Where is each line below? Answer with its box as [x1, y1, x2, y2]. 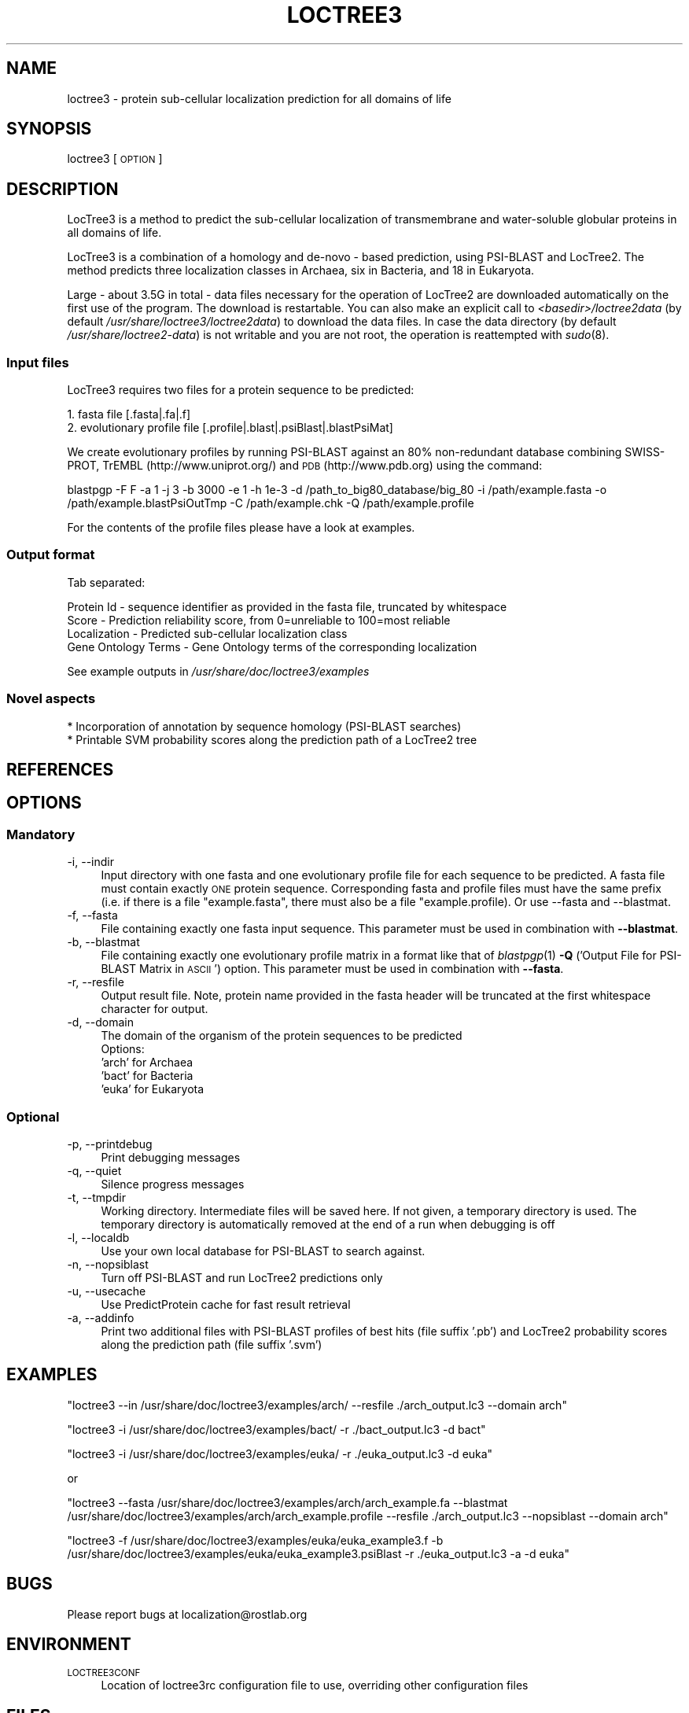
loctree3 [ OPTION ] [67, 152, 163, 166]
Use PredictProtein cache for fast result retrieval [101, 1297, 351, 1311]
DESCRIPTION [6, 179, 119, 199]
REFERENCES [6, 759, 114, 779]
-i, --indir [67, 855, 114, 869]
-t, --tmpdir [67, 1190, 126, 1204]
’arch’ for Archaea [101, 1055, 193, 1070]
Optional [6, 1108, 60, 1125]
